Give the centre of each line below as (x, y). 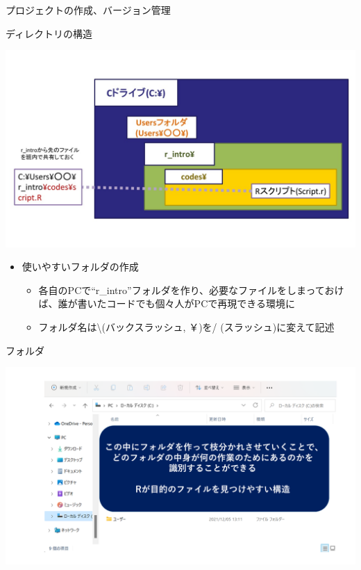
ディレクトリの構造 (49, 33)
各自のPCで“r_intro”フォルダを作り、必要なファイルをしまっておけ (191, 290)
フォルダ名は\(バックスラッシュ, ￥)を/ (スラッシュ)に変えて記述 (186, 327)
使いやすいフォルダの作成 (80, 267)
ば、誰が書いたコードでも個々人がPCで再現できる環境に (167, 303)
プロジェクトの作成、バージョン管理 (88, 10)
